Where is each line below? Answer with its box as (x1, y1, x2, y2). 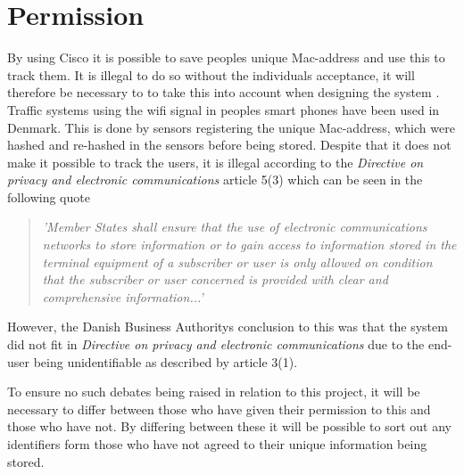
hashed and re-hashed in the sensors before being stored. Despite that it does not (7, 135, 452, 154)
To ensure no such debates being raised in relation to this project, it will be (7, 382, 420, 401)
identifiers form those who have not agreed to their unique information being (7, 435, 427, 453)
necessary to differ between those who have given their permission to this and (7, 399, 431, 418)
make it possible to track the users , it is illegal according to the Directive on (7, 152, 424, 171)
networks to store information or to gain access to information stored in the (42, 235, 457, 254)
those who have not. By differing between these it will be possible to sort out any (7, 417, 452, 436)
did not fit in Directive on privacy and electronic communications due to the (7, 335, 425, 354)
